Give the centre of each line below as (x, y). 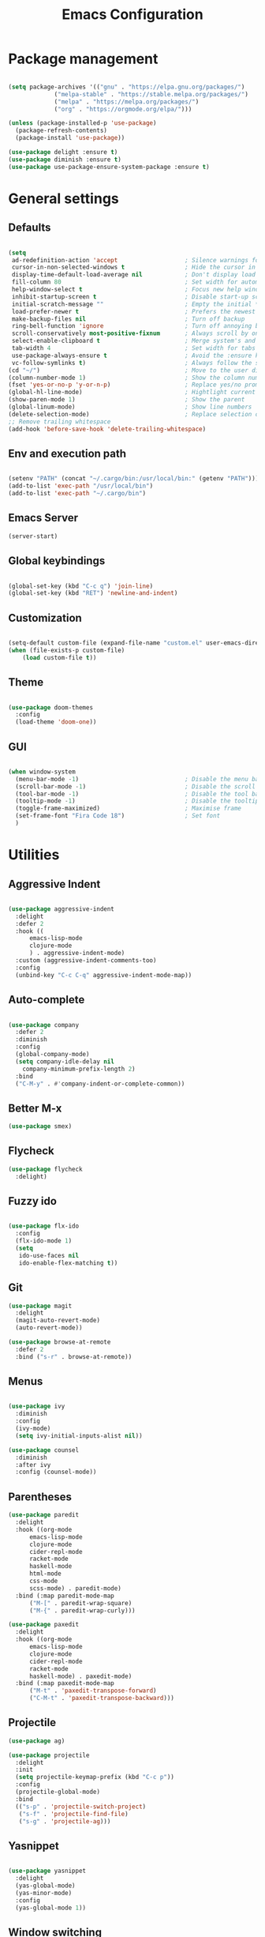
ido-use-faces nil (49, 1255)
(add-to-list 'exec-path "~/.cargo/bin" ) (77, 494)
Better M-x (35, 1108)
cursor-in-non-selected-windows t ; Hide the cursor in (134, 267)
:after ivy (33, 1465)
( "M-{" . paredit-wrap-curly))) (82, 1610)
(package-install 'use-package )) (70, 138)
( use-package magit (40, 1306)
